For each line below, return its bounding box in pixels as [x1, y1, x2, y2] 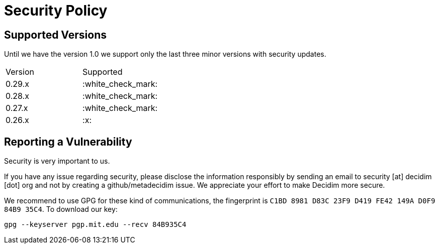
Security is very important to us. [4, 157, 110, 166]
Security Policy [4, 2, 108, 19]
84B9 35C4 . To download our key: [4, 205, 118, 214]
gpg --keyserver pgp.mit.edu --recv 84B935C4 [4, 220, 187, 229]
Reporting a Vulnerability [4, 135, 132, 148]
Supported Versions [4, 28, 107, 41]
